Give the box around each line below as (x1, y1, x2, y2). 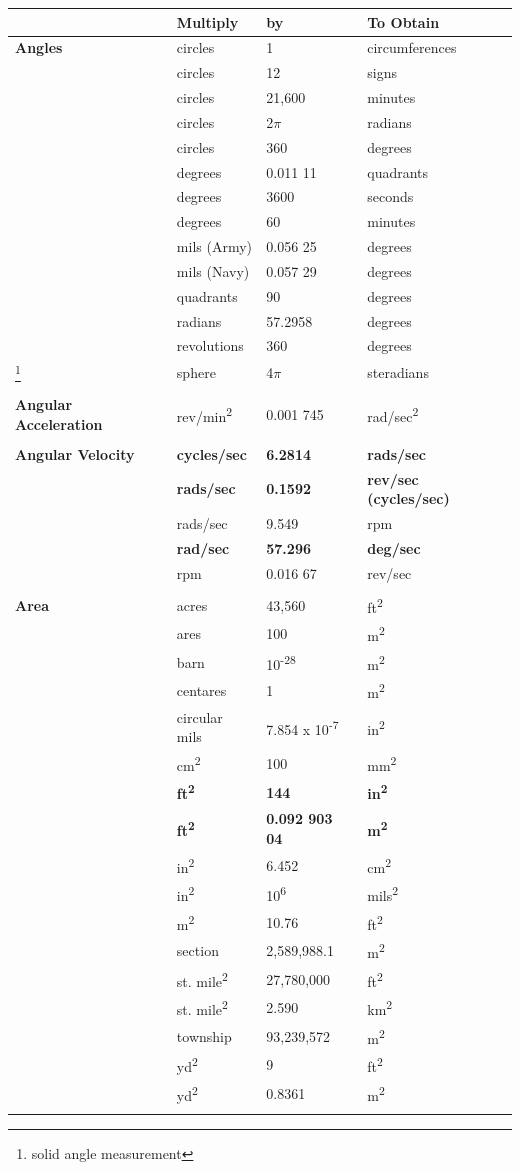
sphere (176, 362, 216, 383)
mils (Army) (176, 236, 253, 257)
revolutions (176, 335, 244, 356)
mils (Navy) (176, 260, 250, 281)
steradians (367, 362, 429, 383)
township (176, 1025, 232, 1046)
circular (176, 706, 223, 727)
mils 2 (367, 882, 399, 905)
